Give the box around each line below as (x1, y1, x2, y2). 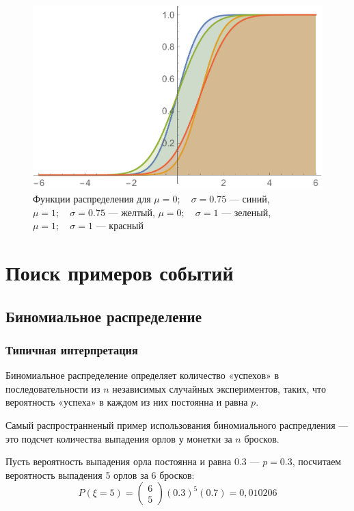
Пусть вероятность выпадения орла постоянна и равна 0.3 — (5, 454, 260, 469)
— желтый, (108, 205, 155, 219)
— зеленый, (221, 205, 271, 219)
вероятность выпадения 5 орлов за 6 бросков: (5, 467, 195, 482)
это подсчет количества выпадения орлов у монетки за (5, 431, 232, 445)
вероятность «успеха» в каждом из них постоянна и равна (5, 395, 248, 409)
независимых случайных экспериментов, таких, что (112, 381, 326, 395)
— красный (96, 218, 144, 233)
